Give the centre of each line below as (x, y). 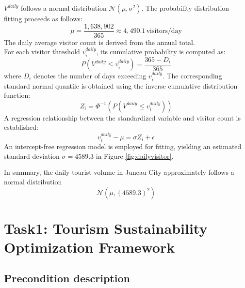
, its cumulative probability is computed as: (161, 52)
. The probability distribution (185, 8)
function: (17, 95)
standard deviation (32, 156)
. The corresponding (192, 76)
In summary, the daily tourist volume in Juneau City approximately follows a (119, 172)
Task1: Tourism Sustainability (106, 228)
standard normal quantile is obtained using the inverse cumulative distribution (121, 85)
